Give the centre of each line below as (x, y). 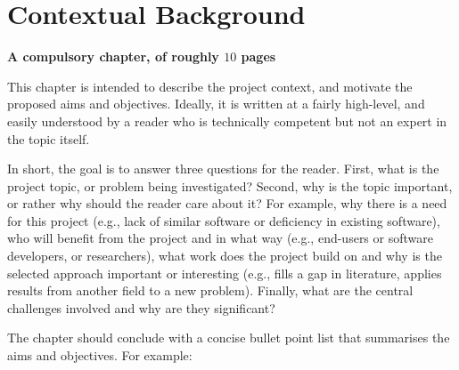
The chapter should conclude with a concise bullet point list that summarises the (229, 338)
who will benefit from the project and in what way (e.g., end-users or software (220, 238)
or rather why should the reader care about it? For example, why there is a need (227, 203)
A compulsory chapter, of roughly (113, 56)
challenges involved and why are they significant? (141, 307)
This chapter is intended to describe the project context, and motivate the (210, 86)
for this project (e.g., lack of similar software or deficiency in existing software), (224, 220)
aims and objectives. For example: (100, 355)
